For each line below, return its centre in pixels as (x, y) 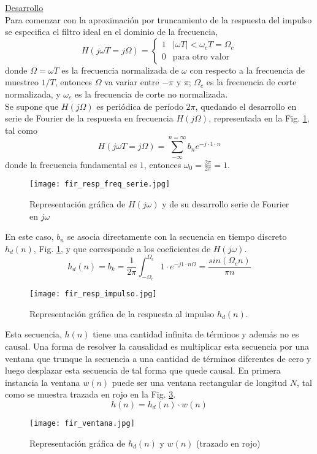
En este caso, (29, 237)
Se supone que (32, 106)
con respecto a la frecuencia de (247, 70)
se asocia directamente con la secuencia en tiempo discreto (177, 237)
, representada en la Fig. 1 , (259, 118)
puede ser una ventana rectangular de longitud (200, 382)
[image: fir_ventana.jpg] (82, 423)
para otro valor (201, 57)
